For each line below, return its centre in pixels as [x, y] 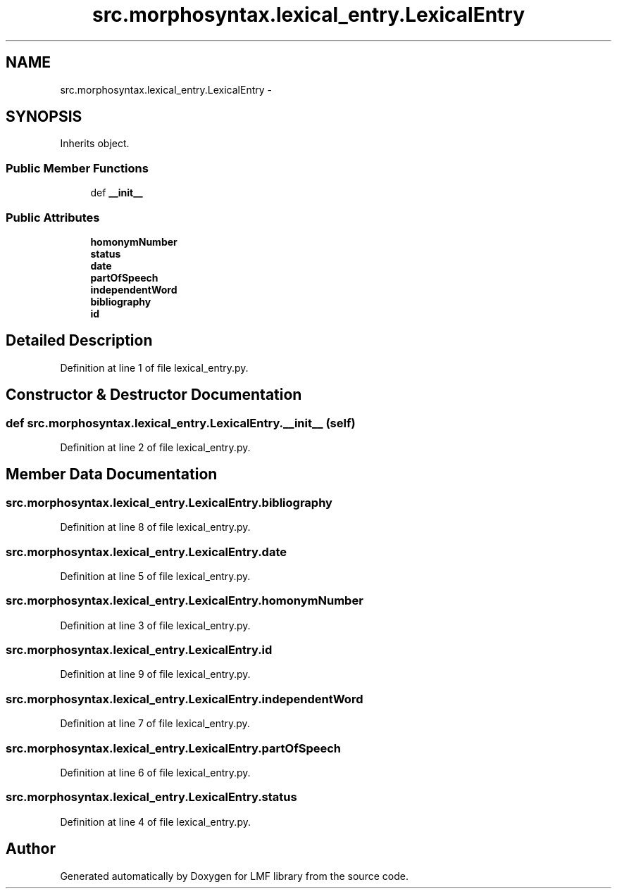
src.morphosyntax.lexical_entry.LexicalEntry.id [139, 650]
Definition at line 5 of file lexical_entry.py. [155, 576]
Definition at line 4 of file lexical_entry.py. [155, 821]
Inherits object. [95, 144]
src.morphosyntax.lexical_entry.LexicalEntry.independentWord [185, 699]
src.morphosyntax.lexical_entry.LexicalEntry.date [147, 552]
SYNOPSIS [44, 117]
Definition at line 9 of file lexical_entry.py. [155, 674]
